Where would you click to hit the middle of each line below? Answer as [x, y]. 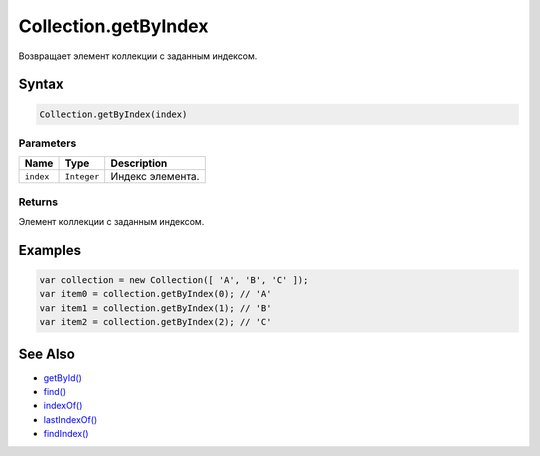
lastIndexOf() [70, 419]
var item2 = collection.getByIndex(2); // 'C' [155, 322]
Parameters [47, 143]
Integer [82, 176]
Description [139, 163]
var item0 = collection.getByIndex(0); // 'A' [155, 294]
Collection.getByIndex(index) [113, 114]
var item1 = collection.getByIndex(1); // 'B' [155, 308]
